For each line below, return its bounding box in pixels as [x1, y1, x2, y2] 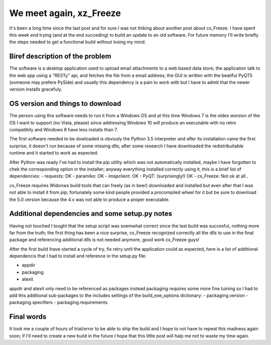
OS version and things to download [9, 99, 121, 108]
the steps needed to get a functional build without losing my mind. [9, 39, 146, 45]
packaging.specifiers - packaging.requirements [9, 299, 108, 305]
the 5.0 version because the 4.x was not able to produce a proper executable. [9, 196, 170, 203]
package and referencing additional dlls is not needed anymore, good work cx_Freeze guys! [9, 237, 200, 243]
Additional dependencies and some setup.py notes [9, 210, 173, 218]
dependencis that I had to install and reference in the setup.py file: [9, 253, 147, 259]
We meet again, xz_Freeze [9, 8, 121, 19]
